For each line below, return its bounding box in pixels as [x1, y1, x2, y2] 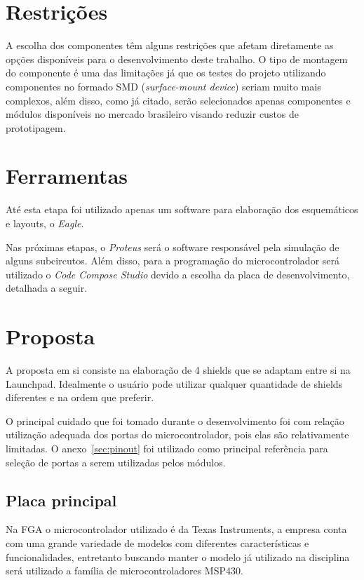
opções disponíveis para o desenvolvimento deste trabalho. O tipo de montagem [6, 51, 348, 66]
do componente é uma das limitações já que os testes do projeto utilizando [6, 65, 326, 80]
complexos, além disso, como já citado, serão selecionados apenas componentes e [6, 93, 351, 107]
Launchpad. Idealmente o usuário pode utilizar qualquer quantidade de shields [6, 376, 343, 391]
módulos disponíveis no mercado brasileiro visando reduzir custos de [6, 107, 299, 121]
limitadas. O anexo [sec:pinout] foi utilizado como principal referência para [6, 441, 328, 456]
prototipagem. [6, 120, 66, 135]
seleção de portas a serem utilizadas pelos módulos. [6, 454, 226, 469]
